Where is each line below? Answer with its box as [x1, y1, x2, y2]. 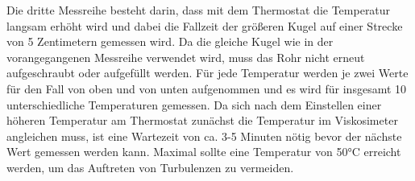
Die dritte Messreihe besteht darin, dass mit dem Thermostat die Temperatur [6, 2, 391, 18]
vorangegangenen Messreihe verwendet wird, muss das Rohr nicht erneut [6, 48, 365, 65]
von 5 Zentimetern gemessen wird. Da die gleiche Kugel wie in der [6, 33, 334, 50]
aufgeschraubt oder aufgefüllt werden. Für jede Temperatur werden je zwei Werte [6, 64, 409, 81]
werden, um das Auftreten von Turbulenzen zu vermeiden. [6, 158, 294, 175]
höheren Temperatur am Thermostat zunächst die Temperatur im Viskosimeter [6, 112, 398, 129]
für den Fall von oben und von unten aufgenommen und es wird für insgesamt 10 [6, 80, 407, 97]
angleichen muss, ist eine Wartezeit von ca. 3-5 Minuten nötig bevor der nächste [6, 127, 402, 144]
